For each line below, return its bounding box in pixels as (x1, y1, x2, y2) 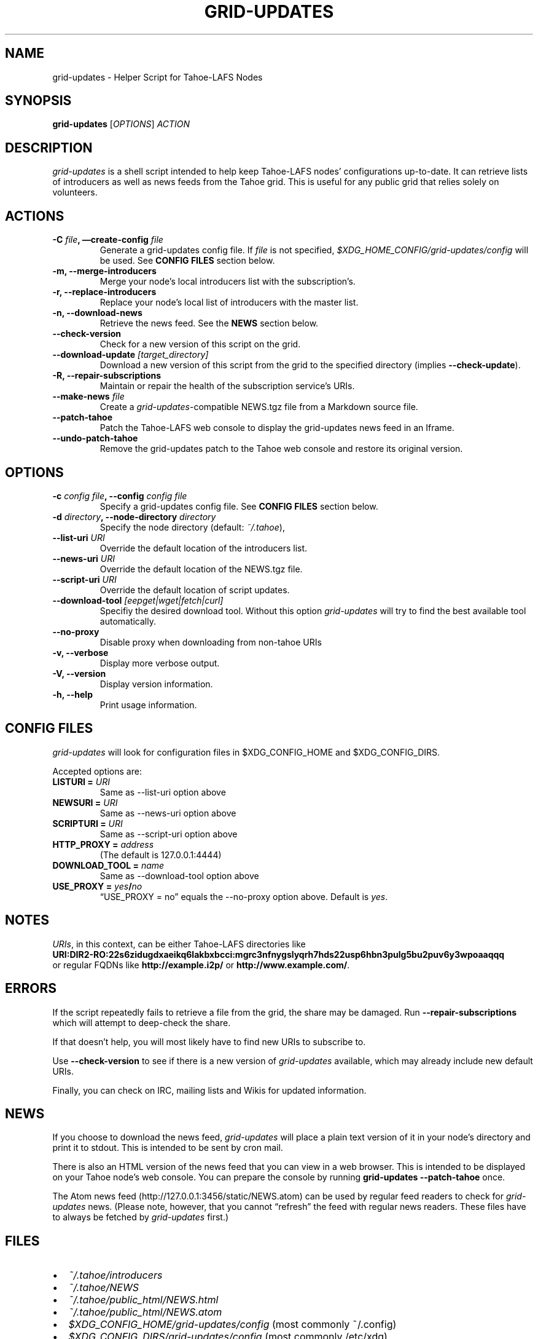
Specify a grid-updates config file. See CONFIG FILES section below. (99, 500, 378, 512)
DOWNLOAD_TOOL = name (52, 859, 165, 871)
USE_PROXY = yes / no (52, 880, 142, 891)
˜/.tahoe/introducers (68, 1269, 163, 1282)
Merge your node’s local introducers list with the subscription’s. (99, 276, 356, 287)
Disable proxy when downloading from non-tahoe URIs (99, 636, 322, 647)
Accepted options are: (52, 765, 142, 776)
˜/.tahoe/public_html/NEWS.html (68, 1294, 219, 1306)
